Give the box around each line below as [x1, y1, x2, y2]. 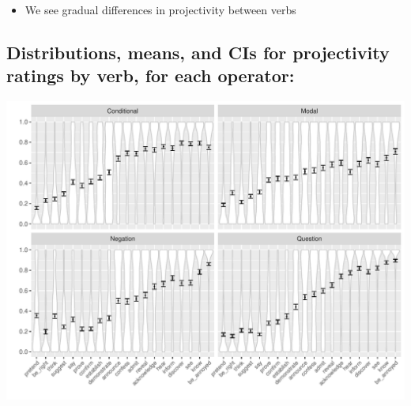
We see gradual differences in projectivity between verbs [25, 2, 296, 17]
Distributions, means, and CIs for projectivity [6, 39, 390, 64]
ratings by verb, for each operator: [6, 63, 295, 88]
